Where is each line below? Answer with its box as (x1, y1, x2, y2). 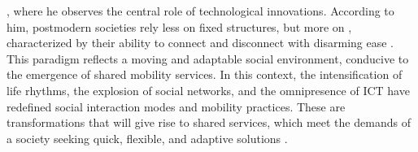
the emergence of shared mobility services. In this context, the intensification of (7, 66, 403, 83)
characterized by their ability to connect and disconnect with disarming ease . (7, 34, 394, 51)
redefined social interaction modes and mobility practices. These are (7, 98, 346, 115)
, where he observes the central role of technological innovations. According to (7, 2, 394, 19)
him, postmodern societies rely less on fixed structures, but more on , (7, 18, 352, 35)
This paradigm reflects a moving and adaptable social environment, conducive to (7, 50, 409, 67)
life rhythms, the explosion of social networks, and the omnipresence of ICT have (7, 81, 410, 98)
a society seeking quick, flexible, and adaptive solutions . (7, 129, 288, 146)
